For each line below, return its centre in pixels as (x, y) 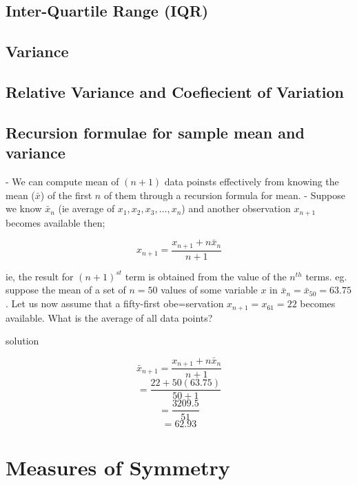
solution (22, 341)
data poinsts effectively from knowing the (252, 181)
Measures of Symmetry (118, 467)
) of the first (66, 195)
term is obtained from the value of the (206, 276)
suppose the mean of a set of (66, 290)
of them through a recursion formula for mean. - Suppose (224, 195)
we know (24, 208)
